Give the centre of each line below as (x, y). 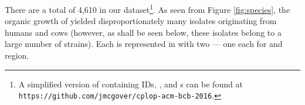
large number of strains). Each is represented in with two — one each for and (144, 44)
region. (17, 55)
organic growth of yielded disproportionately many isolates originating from (141, 21)
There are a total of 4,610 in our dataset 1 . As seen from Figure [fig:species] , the (148, 9)
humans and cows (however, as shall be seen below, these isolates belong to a (143, 32)
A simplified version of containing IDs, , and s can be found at (131, 84)
